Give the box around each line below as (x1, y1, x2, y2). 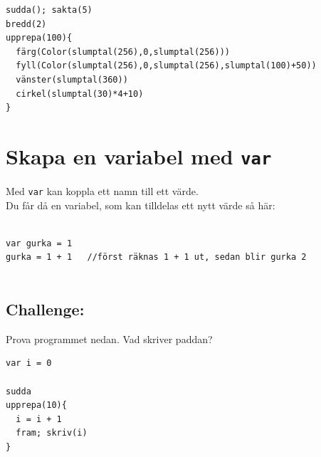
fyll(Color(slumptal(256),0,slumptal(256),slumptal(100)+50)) (16, 61, 317, 71)
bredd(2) (6, 19, 47, 29)
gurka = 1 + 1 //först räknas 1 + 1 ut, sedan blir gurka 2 (6, 252, 307, 263)
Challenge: (6, 298, 85, 320)
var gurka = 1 (6, 238, 73, 248)
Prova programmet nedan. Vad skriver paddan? (6, 331, 213, 346)
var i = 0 (6, 358, 52, 369)
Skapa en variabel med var (6, 141, 272, 170)
